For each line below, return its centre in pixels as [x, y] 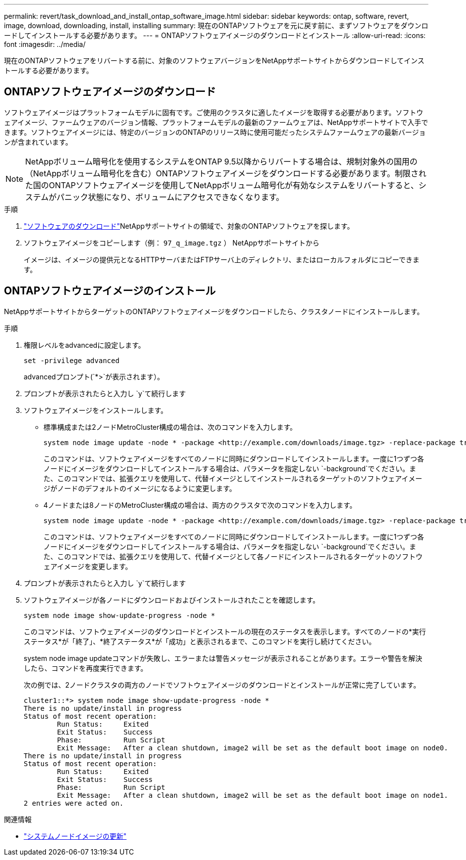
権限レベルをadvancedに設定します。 [84, 345]
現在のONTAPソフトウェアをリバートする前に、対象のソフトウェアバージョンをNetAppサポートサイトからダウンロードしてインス [214, 61]
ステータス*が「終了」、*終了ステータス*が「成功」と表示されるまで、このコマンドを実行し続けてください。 [200, 641]
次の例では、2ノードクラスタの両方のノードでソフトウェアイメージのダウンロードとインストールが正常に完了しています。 [222, 685]
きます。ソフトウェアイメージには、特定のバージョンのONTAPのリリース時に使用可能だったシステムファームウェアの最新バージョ [215, 132]
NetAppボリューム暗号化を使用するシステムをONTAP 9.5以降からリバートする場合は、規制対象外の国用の [221, 161]
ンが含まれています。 [38, 142]
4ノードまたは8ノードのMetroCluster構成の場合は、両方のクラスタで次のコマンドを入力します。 [200, 505]
